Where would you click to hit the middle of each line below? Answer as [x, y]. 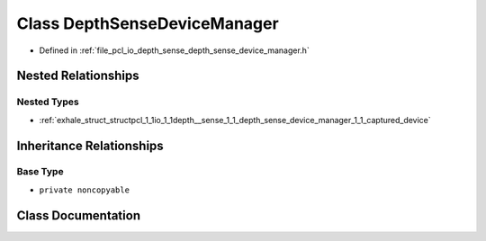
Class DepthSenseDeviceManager [148, 23]
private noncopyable [85, 190]
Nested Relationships [78, 76]
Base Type [40, 172]
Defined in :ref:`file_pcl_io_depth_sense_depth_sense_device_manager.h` [174, 50]
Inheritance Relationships [90, 145]
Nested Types [48, 102]
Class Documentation [79, 215]
